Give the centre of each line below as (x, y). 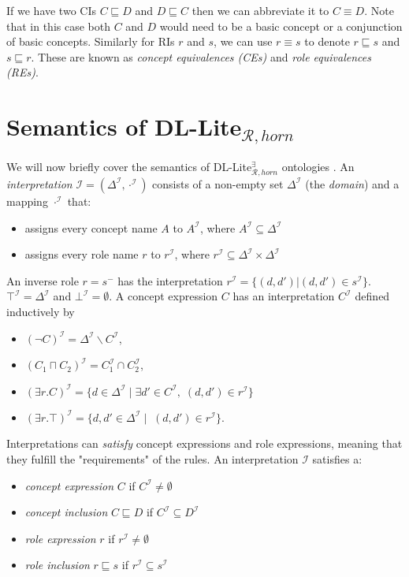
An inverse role (43, 280)
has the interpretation (170, 280)
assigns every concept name (91, 227)
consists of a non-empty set (218, 183)
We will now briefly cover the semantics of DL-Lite (129, 166)
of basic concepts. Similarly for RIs (91, 41)
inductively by (41, 311)
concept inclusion (66, 512)
